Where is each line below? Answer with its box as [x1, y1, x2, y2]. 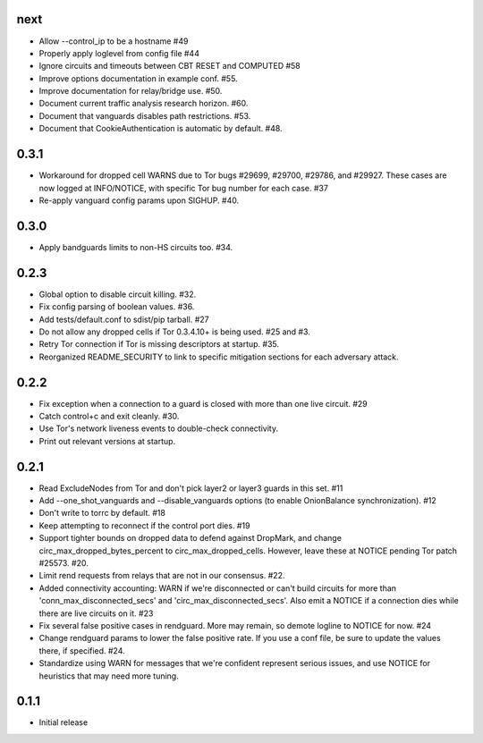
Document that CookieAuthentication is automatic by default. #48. [38, 123, 283, 134]
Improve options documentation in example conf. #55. [38, 72, 238, 84]
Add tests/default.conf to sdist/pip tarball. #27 [38, 314, 209, 325]
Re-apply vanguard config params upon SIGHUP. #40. [38, 195, 240, 206]
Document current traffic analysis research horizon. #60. [38, 98, 249, 109]
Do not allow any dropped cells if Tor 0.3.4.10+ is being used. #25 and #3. [38, 326, 310, 337]
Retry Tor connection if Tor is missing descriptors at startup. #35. [38, 339, 280, 350]
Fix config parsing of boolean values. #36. [38, 301, 195, 312]
